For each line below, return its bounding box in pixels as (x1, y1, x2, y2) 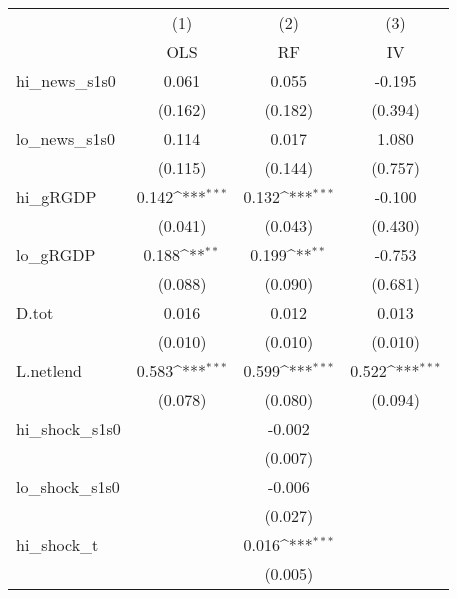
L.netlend (16, 359, 83, 382)
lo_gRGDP (16, 243, 96, 266)
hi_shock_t (16, 533, 99, 556)
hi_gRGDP (16, 185, 97, 208)
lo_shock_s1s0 (16, 475, 120, 498)
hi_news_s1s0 (16, 69, 116, 92)
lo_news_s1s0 (16, 127, 115, 150)
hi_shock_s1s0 (16, 417, 121, 440)
